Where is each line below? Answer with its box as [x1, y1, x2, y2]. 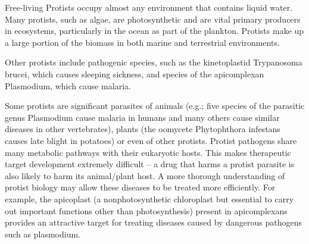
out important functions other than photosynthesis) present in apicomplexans [5, 204, 288, 217]
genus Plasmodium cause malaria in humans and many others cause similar [5, 111, 280, 123]
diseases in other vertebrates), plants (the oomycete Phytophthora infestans [5, 123, 280, 135]
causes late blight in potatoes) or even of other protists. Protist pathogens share [5, 134, 297, 146]
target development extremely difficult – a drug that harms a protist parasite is [5, 158, 295, 170]
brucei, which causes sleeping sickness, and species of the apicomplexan [5, 67, 264, 80]
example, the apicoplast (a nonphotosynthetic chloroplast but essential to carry [5, 192, 294, 205]
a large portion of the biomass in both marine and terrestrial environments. [5, 36, 280, 48]
